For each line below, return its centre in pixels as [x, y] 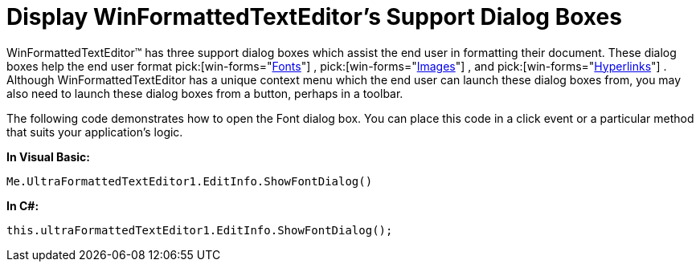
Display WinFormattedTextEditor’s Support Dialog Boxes [314, 17]
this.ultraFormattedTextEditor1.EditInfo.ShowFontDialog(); [200, 230]
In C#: [23, 205]
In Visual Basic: [48, 156]
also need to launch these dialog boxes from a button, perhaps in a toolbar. [205, 93]
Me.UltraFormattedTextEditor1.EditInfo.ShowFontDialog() [190, 181]
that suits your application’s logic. [95, 132]
